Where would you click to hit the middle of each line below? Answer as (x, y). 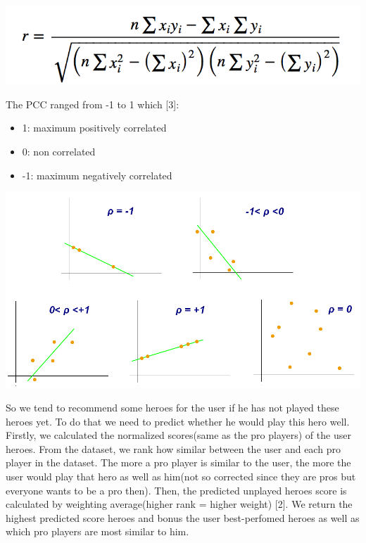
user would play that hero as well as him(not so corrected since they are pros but (181, 476)
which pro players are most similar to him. (97, 531)
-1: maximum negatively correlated (97, 175)
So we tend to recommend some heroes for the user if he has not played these (172, 407)
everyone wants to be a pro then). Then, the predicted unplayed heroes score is (176, 490)
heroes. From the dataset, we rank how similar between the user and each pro (173, 448)
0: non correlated (59, 151)
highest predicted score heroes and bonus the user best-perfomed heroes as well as (183, 517)
